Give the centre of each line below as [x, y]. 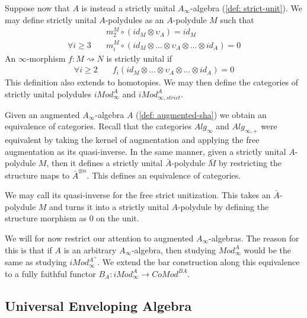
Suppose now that [37, 8]
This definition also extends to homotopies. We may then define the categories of [152, 82]
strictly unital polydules [48, 93]
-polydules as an [135, 19]
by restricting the [250, 163]
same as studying [36, 262]
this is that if [28, 249]
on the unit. [118, 218]
